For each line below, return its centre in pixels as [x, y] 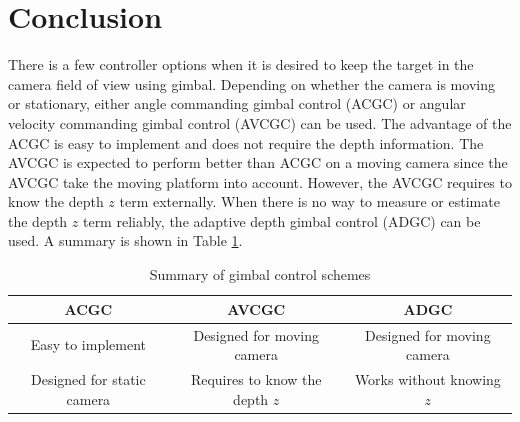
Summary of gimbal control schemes [260, 274]
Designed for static [88, 378]
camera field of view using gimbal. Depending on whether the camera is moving [251, 83]
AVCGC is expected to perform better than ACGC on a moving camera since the [258, 162]
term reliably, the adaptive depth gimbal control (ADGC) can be [281, 220]
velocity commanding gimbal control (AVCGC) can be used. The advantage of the [260, 122]
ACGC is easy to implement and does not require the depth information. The [246, 142]
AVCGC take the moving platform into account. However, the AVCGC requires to [260, 181]
